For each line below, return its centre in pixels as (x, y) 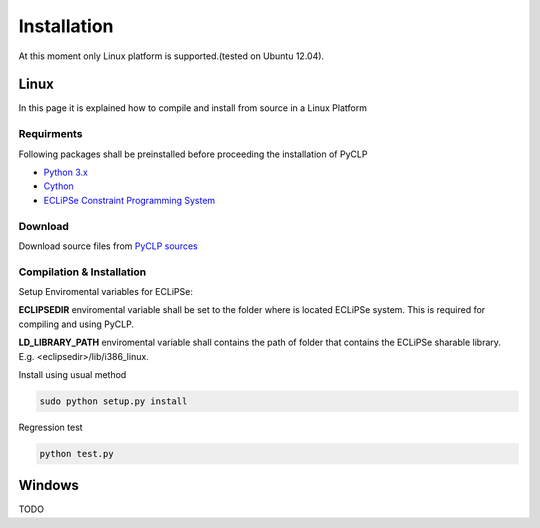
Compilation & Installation (82, 272)
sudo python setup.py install (113, 401)
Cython (58, 186)
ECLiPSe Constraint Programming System (129, 200)
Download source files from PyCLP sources (108, 246)
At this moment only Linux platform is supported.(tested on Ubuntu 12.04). (171, 56)
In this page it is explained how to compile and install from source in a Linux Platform (192, 108)
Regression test (51, 427)
